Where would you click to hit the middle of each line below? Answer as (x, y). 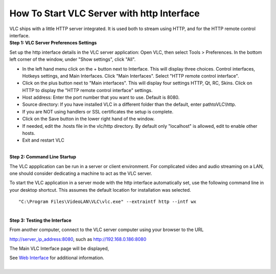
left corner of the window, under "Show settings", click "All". (73, 59)
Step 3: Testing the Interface (40, 220)
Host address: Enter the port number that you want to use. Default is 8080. (101, 98)
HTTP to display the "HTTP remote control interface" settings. (87, 90)
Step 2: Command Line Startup (43, 157)
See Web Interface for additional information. (57, 258)
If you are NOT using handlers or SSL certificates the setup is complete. (98, 111)
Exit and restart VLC (43, 140)
